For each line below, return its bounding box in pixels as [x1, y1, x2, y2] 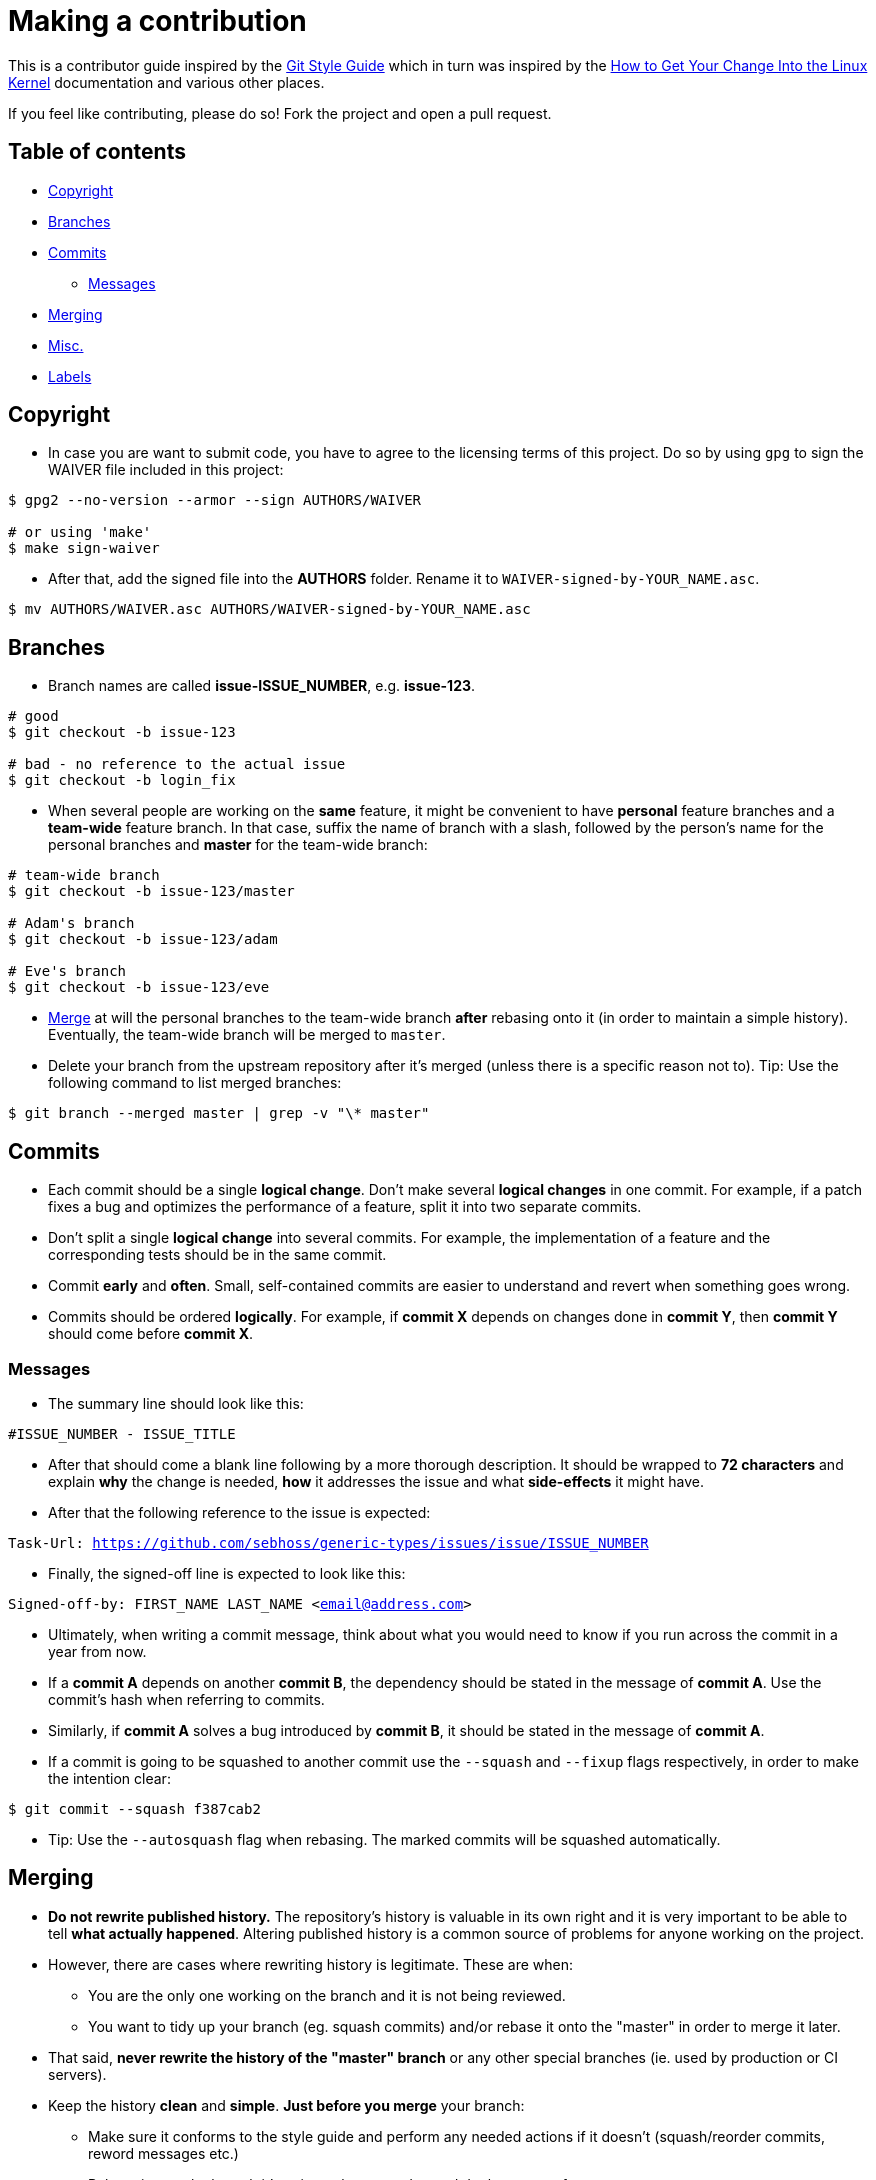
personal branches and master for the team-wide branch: [48, 836, 428, 854]
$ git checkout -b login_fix [8, 772, 236, 789]
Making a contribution [8, 4, 307, 38]
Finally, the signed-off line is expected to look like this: [48, 1564, 406, 1582]
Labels [48, 367, 92, 385]
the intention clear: [48, 1769, 171, 1787]
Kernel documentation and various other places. [8, 73, 325, 91]
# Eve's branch [8, 963, 127, 980]
